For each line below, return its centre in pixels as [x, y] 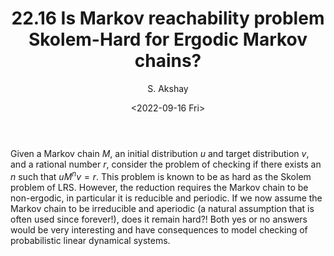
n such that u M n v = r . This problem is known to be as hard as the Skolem [161, 175]
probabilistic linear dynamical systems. [90, 240]
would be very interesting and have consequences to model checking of [159, 229]
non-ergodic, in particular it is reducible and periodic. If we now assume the [166, 198]
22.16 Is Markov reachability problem [168, 18]
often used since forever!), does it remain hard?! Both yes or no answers [159, 219]
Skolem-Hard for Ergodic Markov [168, 39]
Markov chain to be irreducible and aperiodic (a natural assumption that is [162, 208]
